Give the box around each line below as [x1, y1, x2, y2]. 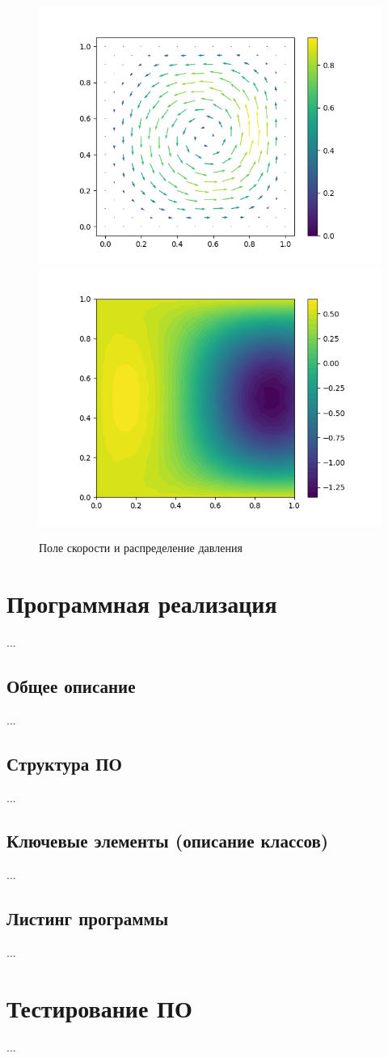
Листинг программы [6, 906, 169, 931]
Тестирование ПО [6, 991, 192, 1024]
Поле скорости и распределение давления [39, 539, 242, 556]
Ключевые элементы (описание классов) [6, 828, 329, 853]
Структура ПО [6, 750, 122, 775]
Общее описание [6, 673, 136, 698]
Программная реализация [6, 586, 277, 619]
